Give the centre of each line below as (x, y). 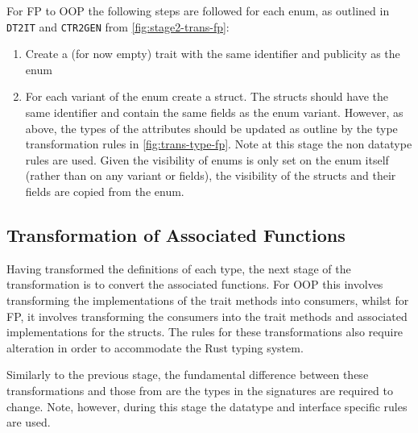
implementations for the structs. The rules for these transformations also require (205, 332)
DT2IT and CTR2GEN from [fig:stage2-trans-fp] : (118, 26)
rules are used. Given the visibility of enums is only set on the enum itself (207, 159)
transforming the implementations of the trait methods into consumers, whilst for (208, 300)
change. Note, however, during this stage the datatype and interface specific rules (207, 406)
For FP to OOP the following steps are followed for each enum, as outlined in (198, 10)
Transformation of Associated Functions (176, 234)
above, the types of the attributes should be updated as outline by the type (211, 128)
